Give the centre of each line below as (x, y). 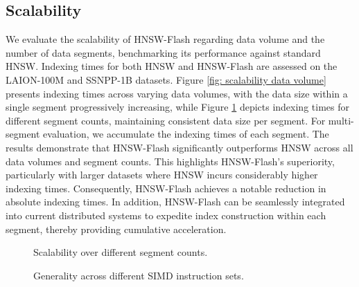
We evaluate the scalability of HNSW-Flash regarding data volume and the (165, 39)
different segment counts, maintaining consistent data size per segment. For (166, 120)
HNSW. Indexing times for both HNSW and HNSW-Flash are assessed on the (172, 66)
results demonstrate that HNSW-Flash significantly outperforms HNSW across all (179, 147)
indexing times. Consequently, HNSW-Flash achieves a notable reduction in (166, 188)
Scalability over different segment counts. (121, 252)
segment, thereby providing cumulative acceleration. (116, 229)
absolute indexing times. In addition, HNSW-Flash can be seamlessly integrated (175, 202)
